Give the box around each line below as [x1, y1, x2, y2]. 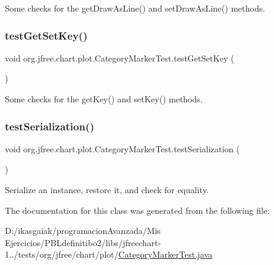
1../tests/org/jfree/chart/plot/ [5, 248, 119, 261]
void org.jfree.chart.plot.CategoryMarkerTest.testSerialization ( [5, 142, 240, 155]
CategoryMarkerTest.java [118, 248, 213, 261]
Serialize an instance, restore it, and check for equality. [5, 183, 209, 196]
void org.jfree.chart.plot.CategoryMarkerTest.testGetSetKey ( [5, 51, 234, 64]
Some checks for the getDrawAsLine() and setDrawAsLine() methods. [5, 2, 265, 14]
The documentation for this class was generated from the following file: [5, 203, 270, 216]
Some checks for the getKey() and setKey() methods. [5, 93, 203, 105]
